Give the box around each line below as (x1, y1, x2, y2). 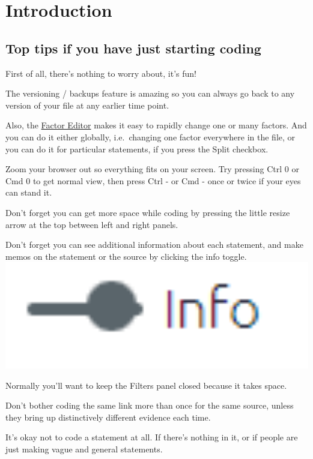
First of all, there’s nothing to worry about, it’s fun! (5, 67, 196, 79)
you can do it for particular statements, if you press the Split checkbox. (5, 142, 269, 155)
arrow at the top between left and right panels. (5, 218, 178, 230)
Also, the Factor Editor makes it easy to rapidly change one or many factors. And (5, 119, 307, 131)
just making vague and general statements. (5, 442, 163, 455)
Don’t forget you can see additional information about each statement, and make (5, 238, 303, 251)
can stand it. (5, 186, 52, 199)
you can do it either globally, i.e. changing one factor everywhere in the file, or (5, 130, 296, 143)
